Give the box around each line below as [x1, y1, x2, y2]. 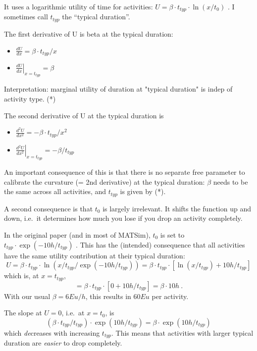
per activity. [152, 291, 189, 301]
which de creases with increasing [4, 327, 100, 338]
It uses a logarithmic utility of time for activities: [4, 1, 153, 11]
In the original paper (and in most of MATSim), [4, 229, 151, 240]
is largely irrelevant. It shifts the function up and [103, 203, 251, 213]
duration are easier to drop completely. [4, 338, 122, 348]
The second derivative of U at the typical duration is [4, 110, 164, 120]
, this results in [85, 291, 131, 301]
